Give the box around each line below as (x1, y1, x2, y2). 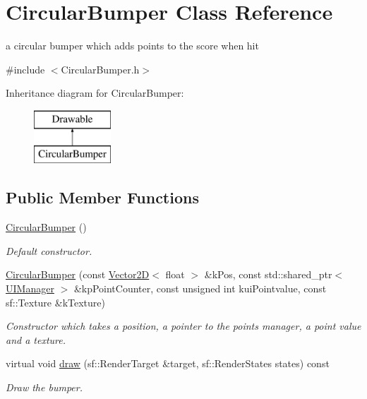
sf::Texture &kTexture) (6, 294, 105, 309)
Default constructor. (6, 243, 92, 258)
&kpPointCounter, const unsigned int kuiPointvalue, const (73, 281, 327, 296)
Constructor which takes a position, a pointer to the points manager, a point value (6, 318, 361, 333)
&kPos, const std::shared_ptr (204, 267, 332, 282)
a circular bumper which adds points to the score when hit (6, 38, 259, 53)
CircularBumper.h (61, 61, 140, 76)
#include (6, 61, 45, 76)
